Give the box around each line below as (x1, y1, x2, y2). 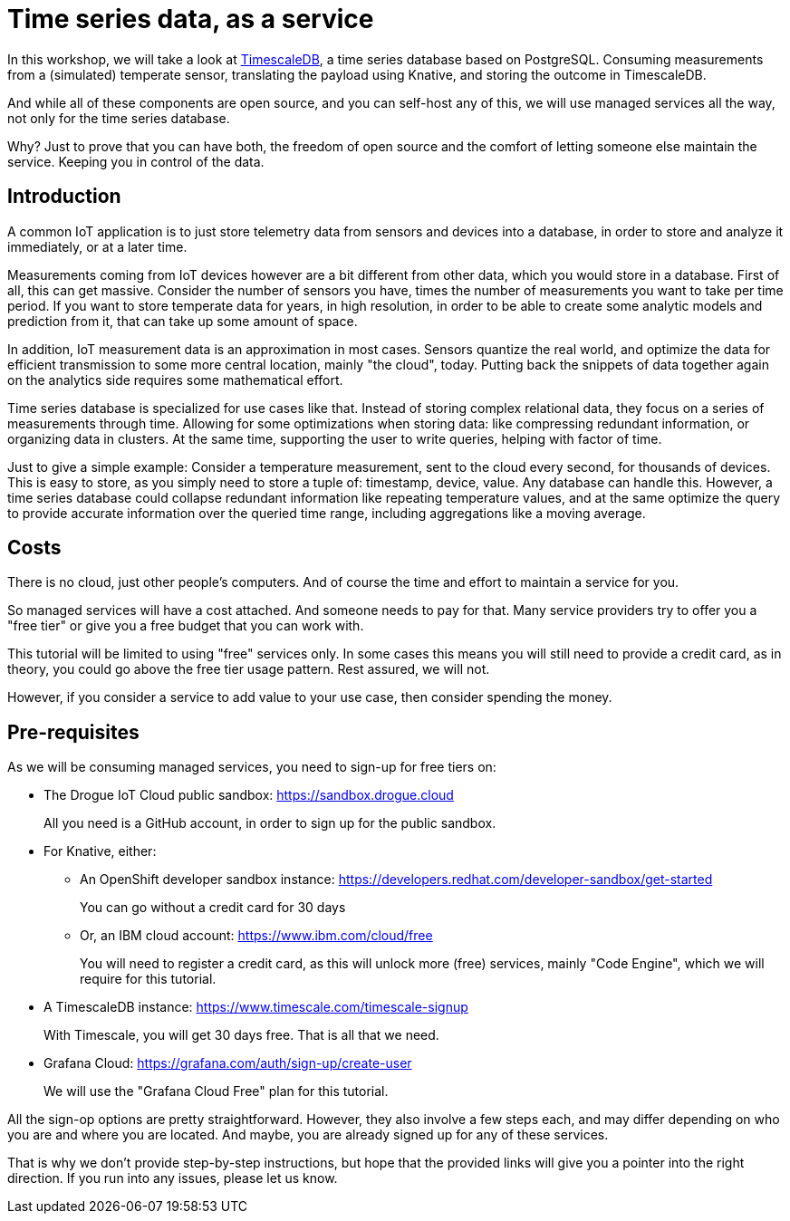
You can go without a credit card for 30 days (80, 899, 346, 916)
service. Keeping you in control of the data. (7, 153, 265, 169)
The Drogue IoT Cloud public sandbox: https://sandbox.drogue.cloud (43, 787, 454, 803)
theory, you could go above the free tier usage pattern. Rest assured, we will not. (7, 661, 490, 678)
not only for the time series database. (7, 110, 230, 126)
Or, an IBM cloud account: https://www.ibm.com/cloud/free (80, 928, 433, 944)
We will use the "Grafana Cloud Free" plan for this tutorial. (43, 1083, 389, 1100)
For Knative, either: (43, 843, 157, 860)
